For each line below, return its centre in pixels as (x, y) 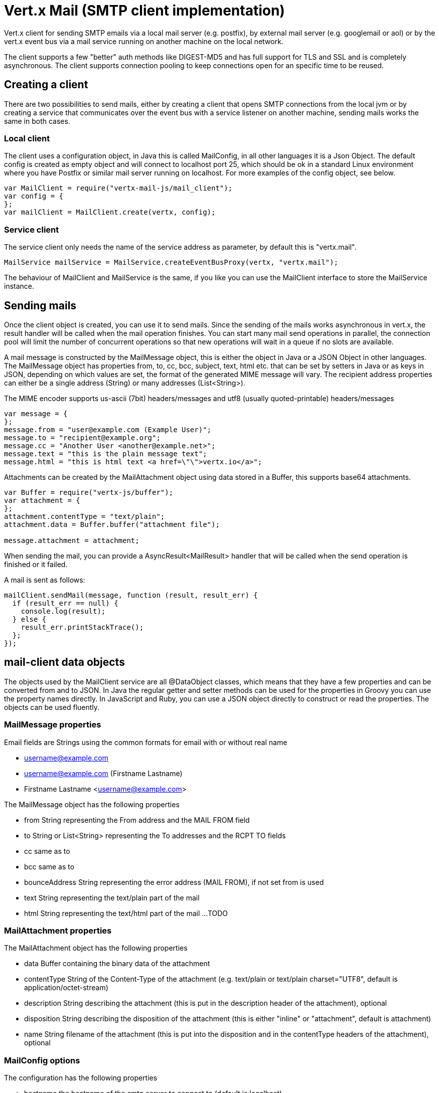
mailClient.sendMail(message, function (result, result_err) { (131, 595)
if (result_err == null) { (65, 603)
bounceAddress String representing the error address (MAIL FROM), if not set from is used (174, 882)
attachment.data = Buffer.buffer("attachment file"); (112, 524)
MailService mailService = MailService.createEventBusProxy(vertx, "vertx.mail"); (171, 262)
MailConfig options (42, 1060)
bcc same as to (49, 866)
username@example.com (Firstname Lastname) (103, 773)
